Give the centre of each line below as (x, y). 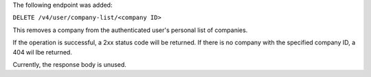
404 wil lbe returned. (42, 52)
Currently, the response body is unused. (70, 64)
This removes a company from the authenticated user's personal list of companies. (130, 30)
